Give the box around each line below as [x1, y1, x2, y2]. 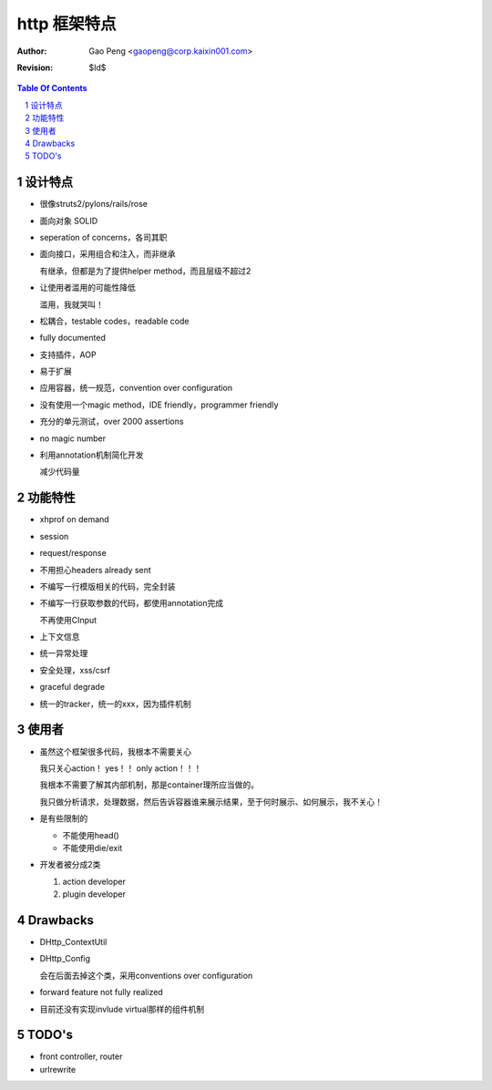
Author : [16, 46, 47, 57]
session [39, 530, 69, 541]
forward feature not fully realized [39, 987, 163, 998]
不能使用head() [62, 829, 120, 840]
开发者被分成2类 [39, 859, 101, 870]
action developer [62, 876, 127, 887]
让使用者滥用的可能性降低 [39, 283, 136, 293]
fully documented [39, 333, 107, 344]
